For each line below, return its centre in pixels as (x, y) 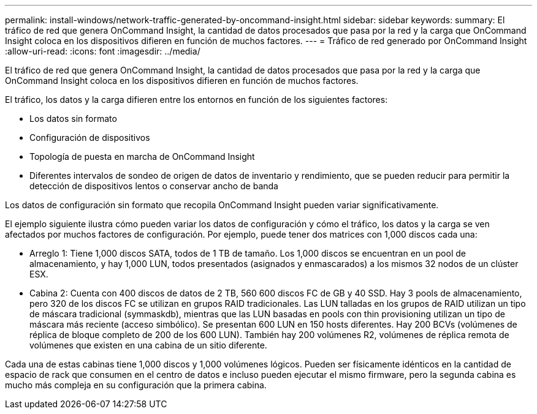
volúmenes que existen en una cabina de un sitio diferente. (148, 345)
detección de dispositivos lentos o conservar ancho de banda (154, 186)
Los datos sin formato (73, 119)
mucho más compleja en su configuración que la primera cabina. (136, 385)
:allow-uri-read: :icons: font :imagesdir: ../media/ (103, 51)
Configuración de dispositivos (90, 137)
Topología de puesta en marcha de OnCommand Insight (142, 156)
